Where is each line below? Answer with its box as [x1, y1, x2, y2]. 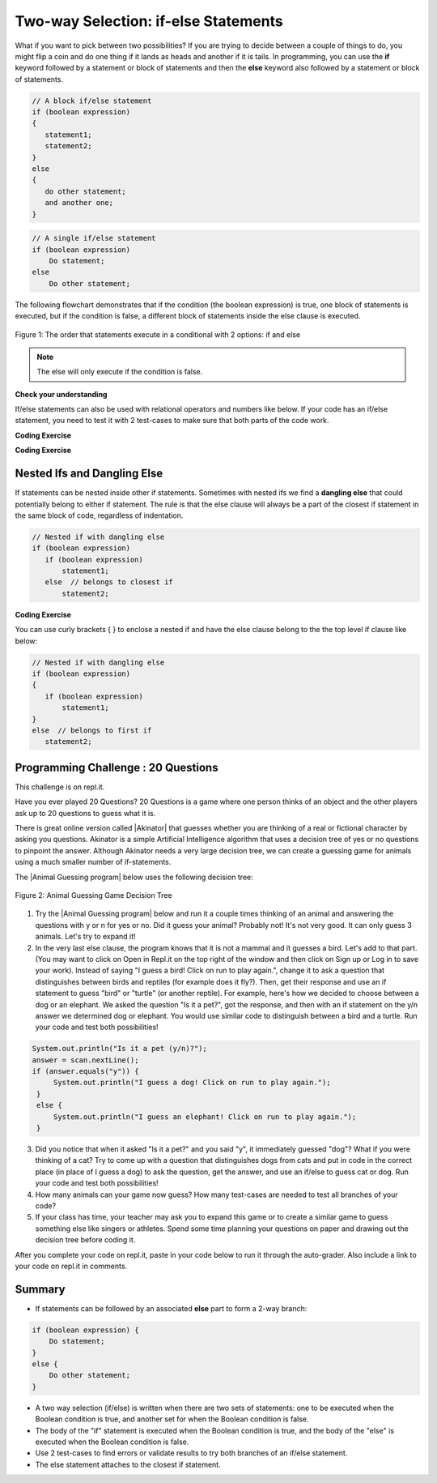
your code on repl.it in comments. [15, 1261, 128, 1271]
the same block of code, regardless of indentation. [15, 511, 184, 520]
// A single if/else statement [32, 233, 157, 243]
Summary [15, 1282, 66, 1296]
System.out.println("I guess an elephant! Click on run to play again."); [53, 1112, 357, 1122]
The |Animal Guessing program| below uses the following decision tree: [15, 872, 254, 882]
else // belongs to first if [32, 725, 152, 735]
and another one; [45, 199, 113, 207]
